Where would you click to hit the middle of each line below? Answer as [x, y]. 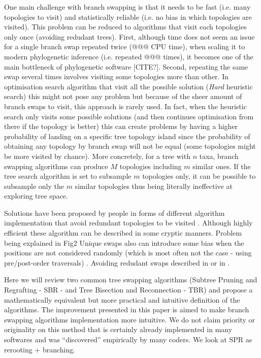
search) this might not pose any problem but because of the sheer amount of [123, 96]
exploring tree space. [36, 196]
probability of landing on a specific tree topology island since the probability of [127, 136]
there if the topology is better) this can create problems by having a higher [121, 126]
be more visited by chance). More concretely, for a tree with [97, 156]
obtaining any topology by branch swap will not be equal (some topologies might [130, 146]
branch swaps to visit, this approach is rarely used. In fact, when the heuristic [125, 106]
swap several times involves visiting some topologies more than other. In [116, 76]
